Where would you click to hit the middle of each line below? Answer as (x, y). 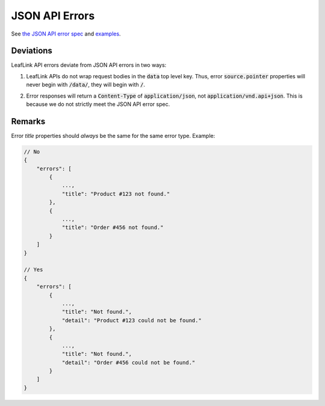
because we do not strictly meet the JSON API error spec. (98, 104)
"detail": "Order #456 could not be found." (128, 362)
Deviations (32, 51)
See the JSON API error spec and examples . (66, 34)
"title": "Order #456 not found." (113, 228)
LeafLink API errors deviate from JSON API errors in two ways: (89, 65)
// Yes (33, 270)
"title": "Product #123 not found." (116, 194)
